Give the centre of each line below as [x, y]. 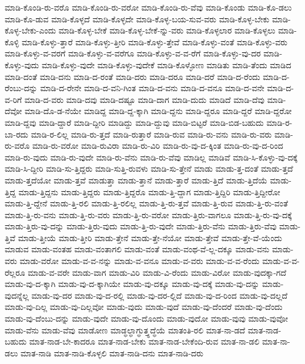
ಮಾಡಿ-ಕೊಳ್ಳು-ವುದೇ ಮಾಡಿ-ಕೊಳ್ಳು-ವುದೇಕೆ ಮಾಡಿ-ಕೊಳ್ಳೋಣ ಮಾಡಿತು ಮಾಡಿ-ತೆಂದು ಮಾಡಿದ [166, 64]
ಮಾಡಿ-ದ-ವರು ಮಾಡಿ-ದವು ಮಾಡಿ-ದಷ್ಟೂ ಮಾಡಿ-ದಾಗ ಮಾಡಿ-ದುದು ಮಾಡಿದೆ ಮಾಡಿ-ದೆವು [144, 99]
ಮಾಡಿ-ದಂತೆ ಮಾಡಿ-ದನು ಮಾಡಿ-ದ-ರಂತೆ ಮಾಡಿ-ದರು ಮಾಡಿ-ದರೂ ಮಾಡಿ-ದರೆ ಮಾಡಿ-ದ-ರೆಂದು [133, 76]
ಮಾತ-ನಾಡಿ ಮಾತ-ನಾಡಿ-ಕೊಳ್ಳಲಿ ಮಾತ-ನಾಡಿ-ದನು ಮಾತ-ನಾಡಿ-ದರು [112, 353]
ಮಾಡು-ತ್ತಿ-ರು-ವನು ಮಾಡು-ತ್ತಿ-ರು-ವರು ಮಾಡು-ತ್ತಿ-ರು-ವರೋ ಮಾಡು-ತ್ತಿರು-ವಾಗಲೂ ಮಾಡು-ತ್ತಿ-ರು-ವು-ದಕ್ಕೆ [148, 214]
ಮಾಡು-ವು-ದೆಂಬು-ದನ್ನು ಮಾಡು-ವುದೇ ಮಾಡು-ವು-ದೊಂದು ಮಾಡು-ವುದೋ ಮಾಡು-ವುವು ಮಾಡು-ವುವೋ [146, 318]
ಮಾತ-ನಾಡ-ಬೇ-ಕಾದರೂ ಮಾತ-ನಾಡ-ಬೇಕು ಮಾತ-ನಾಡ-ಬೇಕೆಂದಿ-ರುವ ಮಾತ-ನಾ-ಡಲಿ [144, 341]
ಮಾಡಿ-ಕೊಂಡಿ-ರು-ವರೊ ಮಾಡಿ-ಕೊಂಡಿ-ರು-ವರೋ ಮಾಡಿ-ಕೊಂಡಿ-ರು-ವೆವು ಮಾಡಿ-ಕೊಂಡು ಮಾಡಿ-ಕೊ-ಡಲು [148, 7]
